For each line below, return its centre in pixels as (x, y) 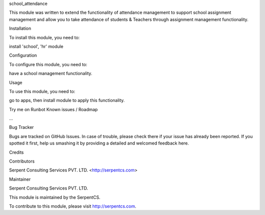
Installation (20, 28)
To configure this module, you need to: (48, 64)
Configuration (23, 55)
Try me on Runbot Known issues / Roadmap (53, 109)
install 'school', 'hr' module (36, 46)
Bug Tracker (22, 127)
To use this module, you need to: (42, 91)
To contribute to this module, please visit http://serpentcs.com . (73, 206)
